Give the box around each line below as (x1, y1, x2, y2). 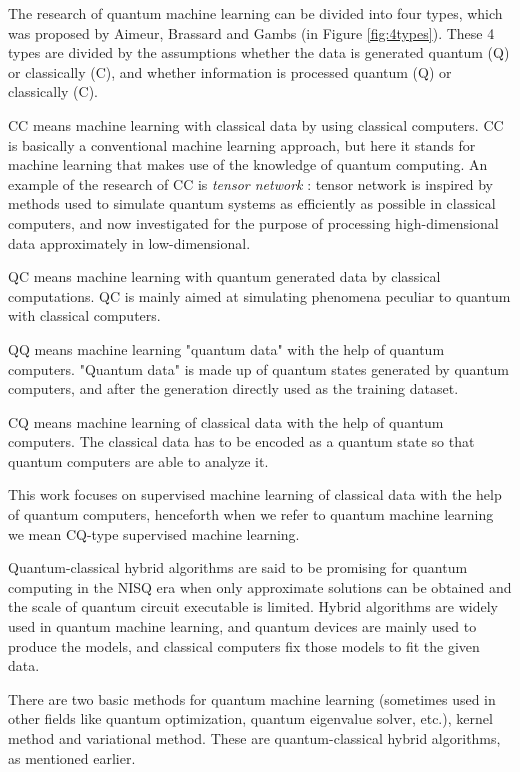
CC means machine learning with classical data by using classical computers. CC (8, 114, 504, 135)
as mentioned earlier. (8, 747, 136, 768)
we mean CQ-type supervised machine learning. (8, 523, 300, 544)
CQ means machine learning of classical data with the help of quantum (8, 411, 444, 432)
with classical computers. (8, 305, 161, 326)
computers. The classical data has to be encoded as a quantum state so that (8, 431, 475, 452)
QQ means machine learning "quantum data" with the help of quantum (8, 338, 445, 359)
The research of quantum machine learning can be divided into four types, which (8, 3, 503, 23)
